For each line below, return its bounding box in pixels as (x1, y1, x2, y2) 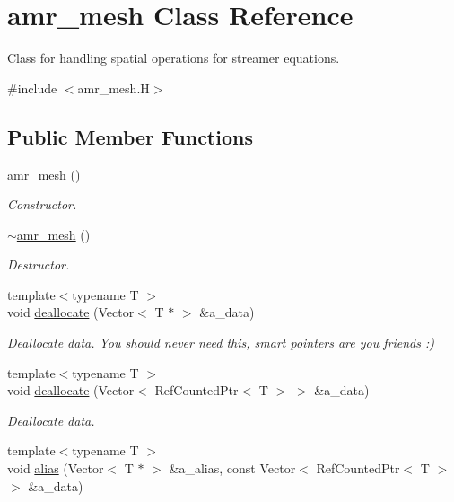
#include (7, 78, 57, 97)
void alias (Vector (7, 459, 104, 478)
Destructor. (7, 255, 70, 274)
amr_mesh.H (77, 78, 150, 97)
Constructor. (7, 195, 77, 214)
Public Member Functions (7, 122, 253, 150)
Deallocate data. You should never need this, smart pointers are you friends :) (7, 333, 434, 352)
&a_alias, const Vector (169, 459, 296, 478)
